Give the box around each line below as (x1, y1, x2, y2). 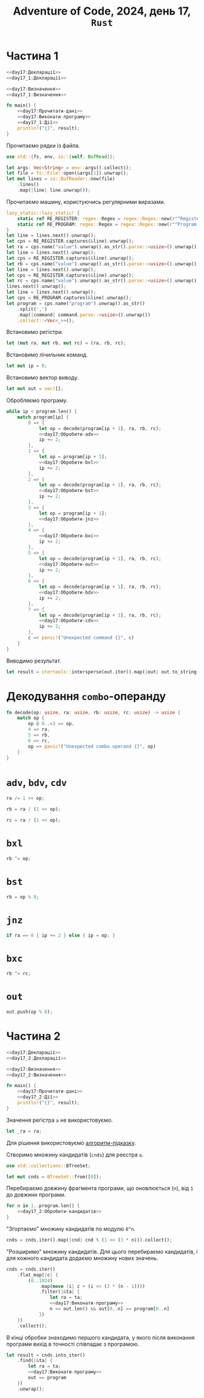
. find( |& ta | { (17, 1358, 53, 1364)
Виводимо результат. (6, 657, 62, 664)
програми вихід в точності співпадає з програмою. (6, 1340, 140, 1348)
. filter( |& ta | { (38, 1288, 80, 1295)
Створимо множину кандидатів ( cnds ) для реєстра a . (6, 1151, 144, 1158)
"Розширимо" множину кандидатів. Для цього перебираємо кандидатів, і (6, 1248, 198, 1255)
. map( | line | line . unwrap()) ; (17, 187, 91, 193)
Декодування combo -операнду (6, 689, 166, 703)
